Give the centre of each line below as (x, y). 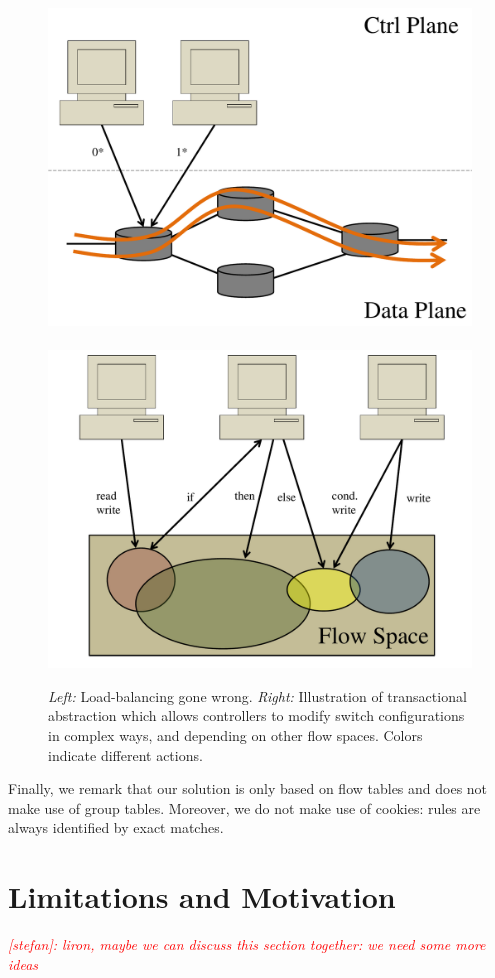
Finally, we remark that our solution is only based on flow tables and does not (248, 788)
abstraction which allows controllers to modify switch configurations (256, 715)
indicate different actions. (125, 754)
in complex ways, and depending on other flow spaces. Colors (235, 734)
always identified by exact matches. (116, 827)
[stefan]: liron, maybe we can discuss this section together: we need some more (247, 944)
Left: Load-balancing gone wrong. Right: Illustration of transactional (257, 695)
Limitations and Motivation (202, 896)
